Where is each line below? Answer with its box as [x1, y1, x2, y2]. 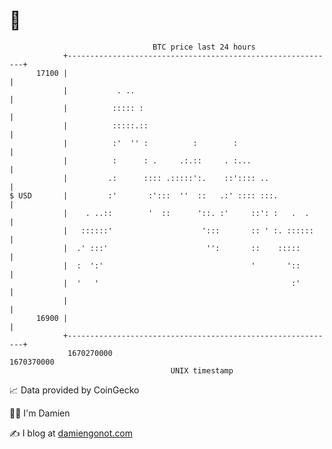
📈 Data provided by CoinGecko [9, 384, 140, 396]
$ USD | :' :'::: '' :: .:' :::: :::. [9, 190, 279, 201]
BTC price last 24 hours [152, 42, 256, 52]
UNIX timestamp [170, 365, 234, 376]
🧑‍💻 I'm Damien [9, 407, 71, 419]
